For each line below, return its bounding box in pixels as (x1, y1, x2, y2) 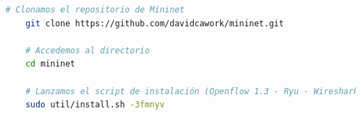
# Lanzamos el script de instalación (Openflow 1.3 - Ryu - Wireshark (25, 86, 359, 96)
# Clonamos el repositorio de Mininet (6, 5, 185, 15)
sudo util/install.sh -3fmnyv (25, 100, 165, 110)
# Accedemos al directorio (25, 45, 150, 55)
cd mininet (25, 59, 76, 69)
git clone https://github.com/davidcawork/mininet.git (25, 18, 284, 28)
